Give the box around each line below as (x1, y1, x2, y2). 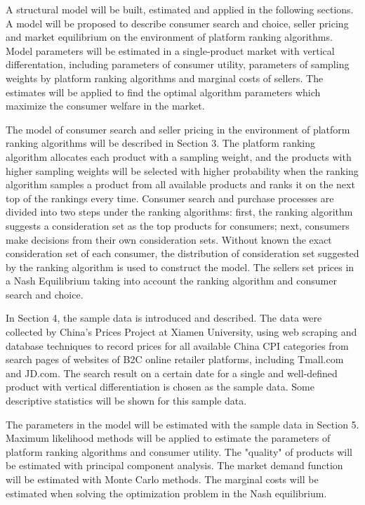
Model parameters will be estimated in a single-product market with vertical (6, 43, 335, 58)
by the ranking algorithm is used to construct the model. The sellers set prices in (6, 259, 354, 274)
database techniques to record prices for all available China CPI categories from (6, 338, 349, 353)
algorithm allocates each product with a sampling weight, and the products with (6, 149, 352, 164)
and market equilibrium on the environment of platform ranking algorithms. (6, 29, 333, 44)
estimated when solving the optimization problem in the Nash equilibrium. (6, 485, 327, 500)
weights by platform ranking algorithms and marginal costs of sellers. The (6, 70, 324, 85)
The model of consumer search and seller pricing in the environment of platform (6, 122, 350, 136)
